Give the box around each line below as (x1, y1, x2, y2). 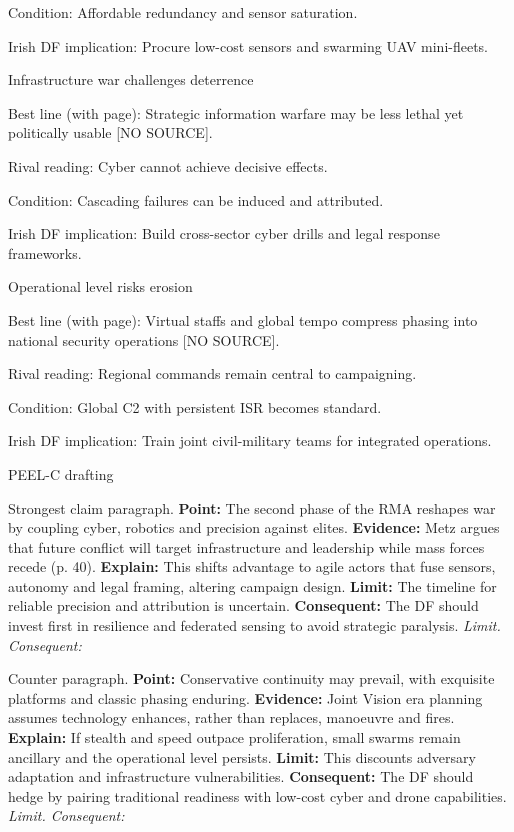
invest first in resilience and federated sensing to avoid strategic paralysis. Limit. (8, 615, 501, 636)
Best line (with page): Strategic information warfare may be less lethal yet (8, 102, 464, 123)
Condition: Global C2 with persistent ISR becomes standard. (8, 396, 382, 417)
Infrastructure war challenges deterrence (8, 69, 254, 90)
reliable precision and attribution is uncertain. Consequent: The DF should (8, 595, 479, 616)
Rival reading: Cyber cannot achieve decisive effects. (8, 155, 328, 176)
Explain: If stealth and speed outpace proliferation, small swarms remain (8, 727, 461, 748)
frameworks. (8, 242, 82, 263)
